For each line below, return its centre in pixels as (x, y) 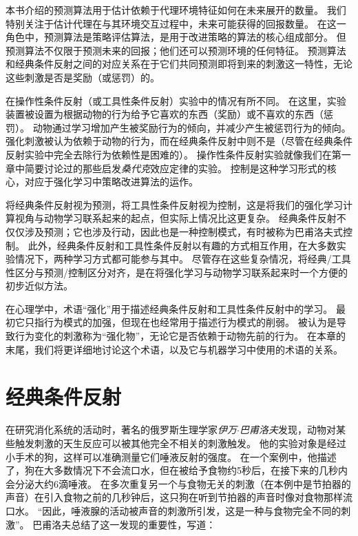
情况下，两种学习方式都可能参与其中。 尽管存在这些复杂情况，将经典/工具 (183, 259)
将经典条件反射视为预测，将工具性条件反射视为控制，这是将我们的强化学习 (174, 204)
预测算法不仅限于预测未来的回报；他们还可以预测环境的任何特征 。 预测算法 (176, 50)
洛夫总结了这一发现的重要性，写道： (134, 524)
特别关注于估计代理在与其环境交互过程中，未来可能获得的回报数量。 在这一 (176, 23)
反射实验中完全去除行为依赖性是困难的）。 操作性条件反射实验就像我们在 (169, 154)
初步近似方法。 (39, 286)
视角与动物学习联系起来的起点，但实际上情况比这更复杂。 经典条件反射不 (180, 218)
